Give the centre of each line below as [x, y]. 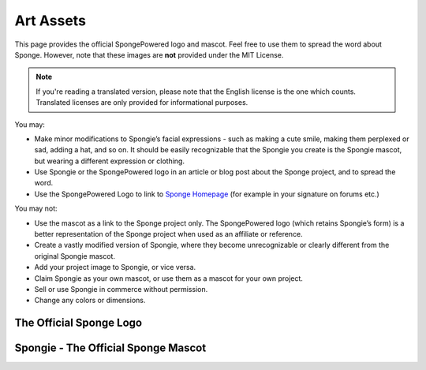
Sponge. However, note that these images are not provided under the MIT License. [149, 54]
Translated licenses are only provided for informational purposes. [142, 103]
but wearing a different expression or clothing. [110, 161]
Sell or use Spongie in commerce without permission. [121, 289]
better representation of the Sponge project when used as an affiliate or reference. [168, 234]
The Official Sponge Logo [78, 323]
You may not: [36, 208]
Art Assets [50, 21]
